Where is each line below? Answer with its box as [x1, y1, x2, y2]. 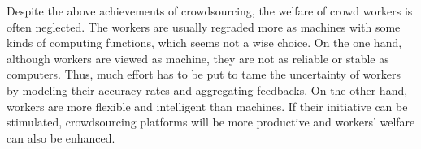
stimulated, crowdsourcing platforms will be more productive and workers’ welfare [7, 113, 415, 130]
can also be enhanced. [7, 129, 115, 146]
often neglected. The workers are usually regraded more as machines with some [7, 18, 401, 35]
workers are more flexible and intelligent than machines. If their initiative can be [7, 97, 408, 114]
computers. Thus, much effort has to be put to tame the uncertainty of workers [7, 66, 401, 83]
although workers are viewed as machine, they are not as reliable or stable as [7, 49, 389, 66]
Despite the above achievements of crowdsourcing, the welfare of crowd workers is [7, 2, 413, 19]
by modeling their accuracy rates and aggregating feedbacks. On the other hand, [7, 81, 408, 98]
